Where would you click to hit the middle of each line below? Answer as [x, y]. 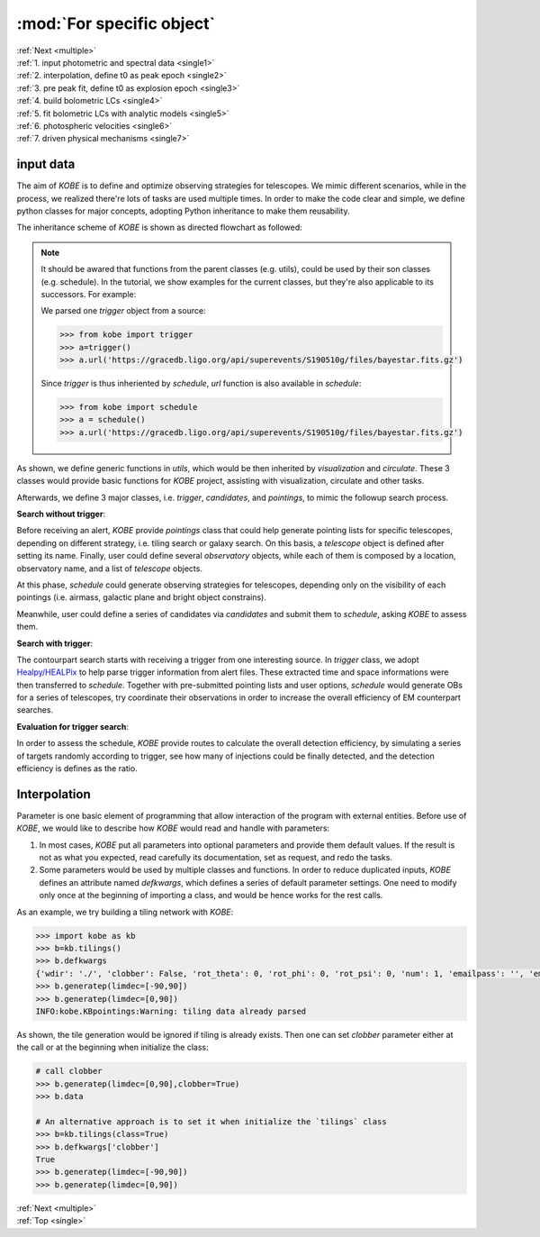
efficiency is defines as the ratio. [77, 769]
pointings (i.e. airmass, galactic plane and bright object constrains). [142, 597]
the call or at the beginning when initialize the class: [112, 1047]
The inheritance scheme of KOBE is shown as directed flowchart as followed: [160, 227]
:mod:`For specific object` [116, 23]
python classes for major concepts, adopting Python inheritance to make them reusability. [183, 211]
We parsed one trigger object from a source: [123, 311]
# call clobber [69, 1071]
